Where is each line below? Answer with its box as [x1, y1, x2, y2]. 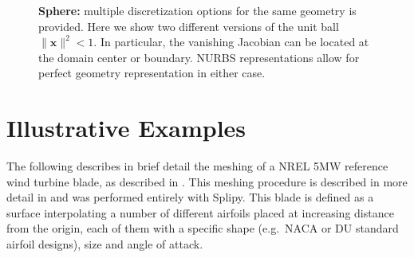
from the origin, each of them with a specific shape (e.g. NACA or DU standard [6, 220, 399, 236]
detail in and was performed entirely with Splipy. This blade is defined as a [6, 189, 374, 205]
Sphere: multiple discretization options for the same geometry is [38, 2, 357, 18]
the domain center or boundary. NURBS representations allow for [38, 49, 360, 65]
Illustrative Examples [6, 111, 246, 144]
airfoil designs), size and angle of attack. [6, 236, 203, 252]
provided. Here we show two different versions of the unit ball [38, 18, 339, 34]
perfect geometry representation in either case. [38, 64, 266, 81]
